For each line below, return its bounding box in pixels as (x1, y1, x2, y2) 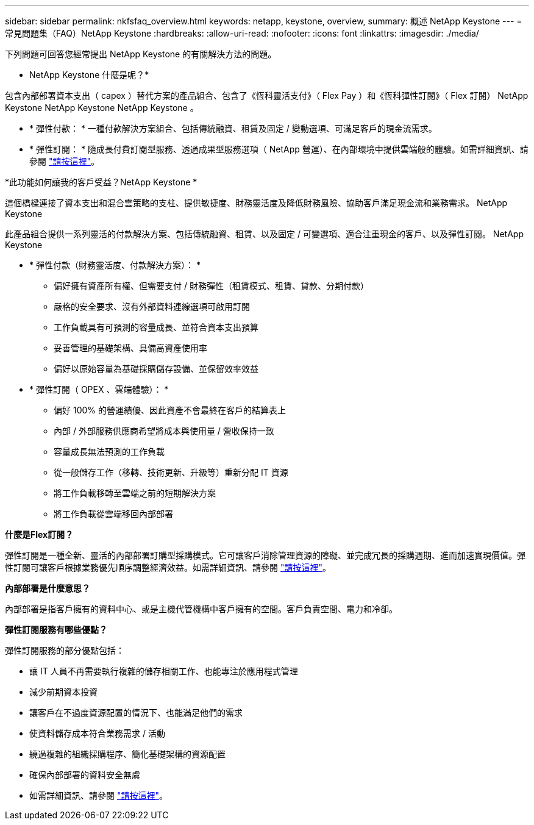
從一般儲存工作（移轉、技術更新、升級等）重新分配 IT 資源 (54, 467, 288, 477)
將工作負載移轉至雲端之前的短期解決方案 (54, 488, 216, 498)
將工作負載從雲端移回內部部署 (54, 509, 173, 519)
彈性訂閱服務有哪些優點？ (5, 624, 107, 635)
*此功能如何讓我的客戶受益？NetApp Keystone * (5, 177, 198, 187)
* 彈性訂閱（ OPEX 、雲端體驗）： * (29, 384, 169, 395)
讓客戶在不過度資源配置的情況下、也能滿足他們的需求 (29, 707, 243, 718)
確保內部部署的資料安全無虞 (29, 770, 140, 780)
